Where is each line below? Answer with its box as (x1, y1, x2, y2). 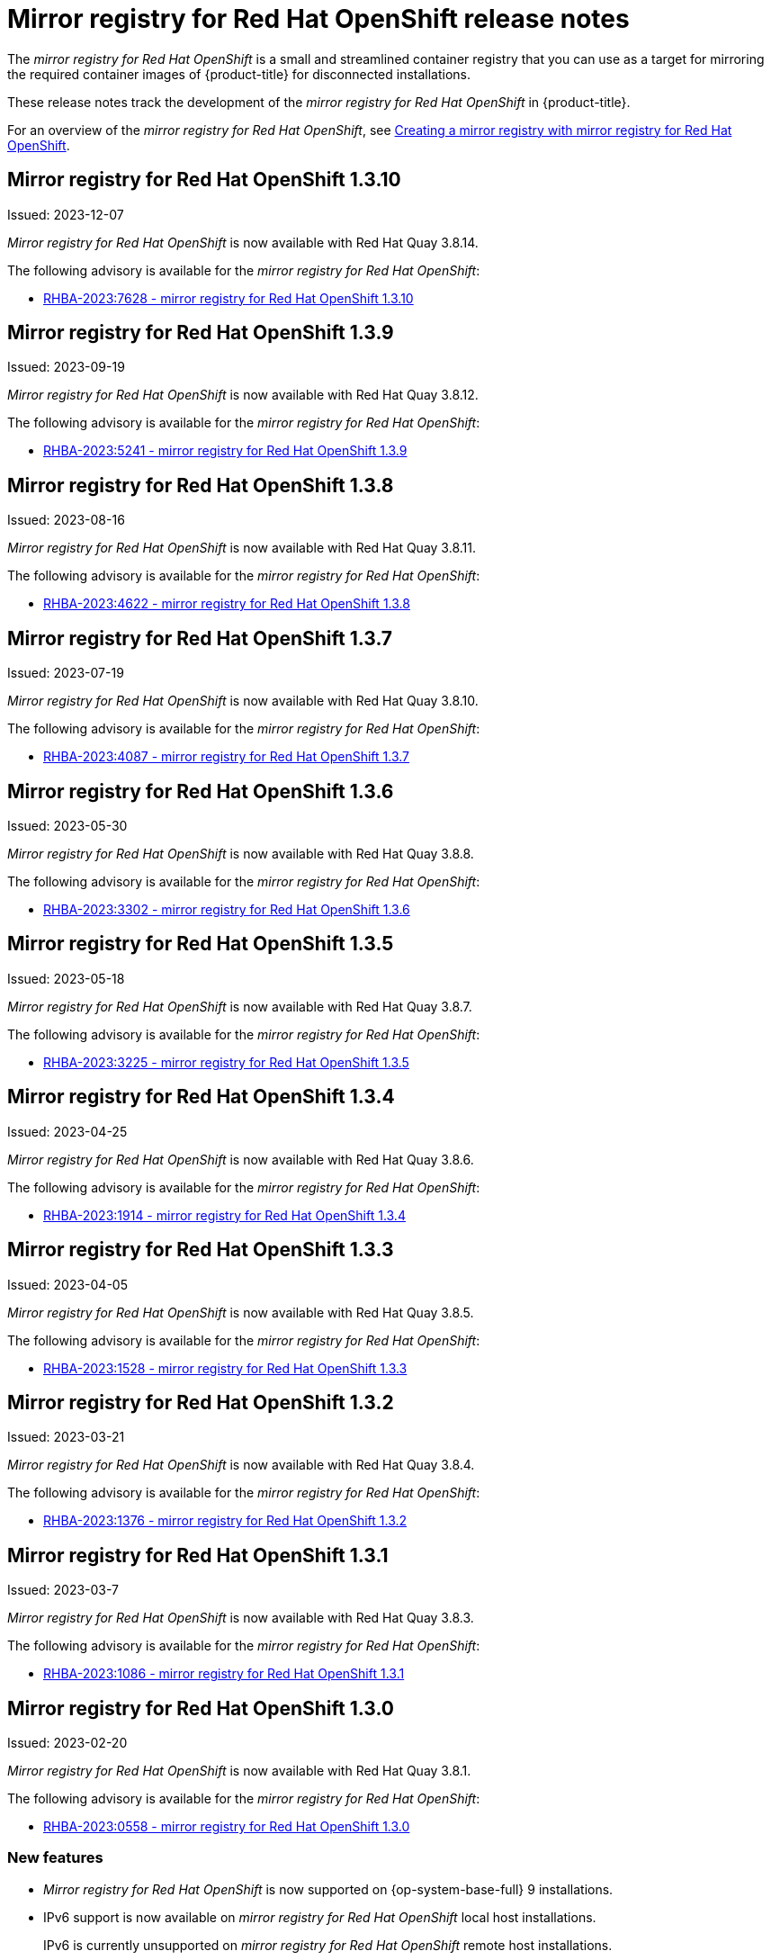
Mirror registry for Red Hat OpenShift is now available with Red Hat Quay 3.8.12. (7, 387, 479, 403)
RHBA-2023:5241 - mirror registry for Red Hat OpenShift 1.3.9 (43, 443, 408, 459)
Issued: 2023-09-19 (7, 359, 125, 375)
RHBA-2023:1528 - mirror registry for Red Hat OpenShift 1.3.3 (43, 1360, 408, 1376)
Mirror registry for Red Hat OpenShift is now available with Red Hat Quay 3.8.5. (7, 1304, 474, 1320)
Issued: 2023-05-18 (7, 970, 125, 986)
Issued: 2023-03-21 (7, 1429, 125, 1445)
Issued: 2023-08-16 (7, 512, 125, 528)
